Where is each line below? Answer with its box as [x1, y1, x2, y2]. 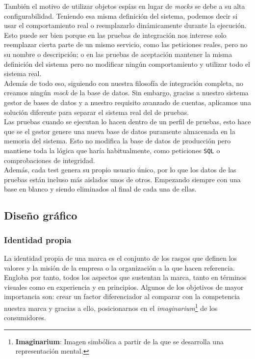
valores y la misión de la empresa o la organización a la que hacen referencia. [4, 262, 235, 273]
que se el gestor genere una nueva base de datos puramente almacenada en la [4, 126, 235, 136]
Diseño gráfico [4, 208, 77, 223]
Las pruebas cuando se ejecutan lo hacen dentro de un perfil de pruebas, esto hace [4, 116, 251, 127]
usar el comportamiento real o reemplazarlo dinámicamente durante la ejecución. [4, 20, 247, 30]
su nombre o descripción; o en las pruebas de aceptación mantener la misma [4, 49, 232, 59]
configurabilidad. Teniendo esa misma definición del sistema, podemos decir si [4, 10, 238, 21]
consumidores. [4, 312, 46, 323]
